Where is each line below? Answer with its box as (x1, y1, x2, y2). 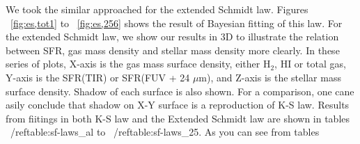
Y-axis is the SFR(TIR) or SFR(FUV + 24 (6, 70, 190, 84)
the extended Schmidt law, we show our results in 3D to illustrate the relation (6, 29, 339, 44)
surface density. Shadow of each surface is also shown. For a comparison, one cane (6, 83, 354, 98)
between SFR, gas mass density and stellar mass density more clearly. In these (6, 42, 340, 57)
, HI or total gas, (274, 56, 346, 71)
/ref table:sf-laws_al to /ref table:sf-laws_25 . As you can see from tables (10, 125, 320, 139)
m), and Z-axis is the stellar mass (198, 70, 341, 84)
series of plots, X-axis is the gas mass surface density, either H (6, 56, 271, 71)
